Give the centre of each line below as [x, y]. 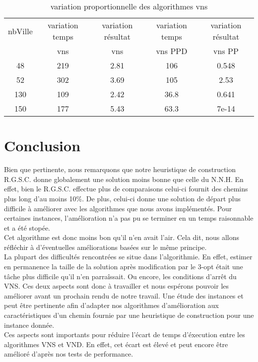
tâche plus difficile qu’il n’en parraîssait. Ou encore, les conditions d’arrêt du [120, 276]
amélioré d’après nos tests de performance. [69, 354]
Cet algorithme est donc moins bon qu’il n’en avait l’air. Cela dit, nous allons [122, 237]
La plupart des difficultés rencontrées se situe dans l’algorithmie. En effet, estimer [128, 257]
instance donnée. [29, 325]
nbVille [20, 31]
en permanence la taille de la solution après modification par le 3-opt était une [124, 267]
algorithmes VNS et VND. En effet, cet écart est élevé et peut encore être [116, 344]
